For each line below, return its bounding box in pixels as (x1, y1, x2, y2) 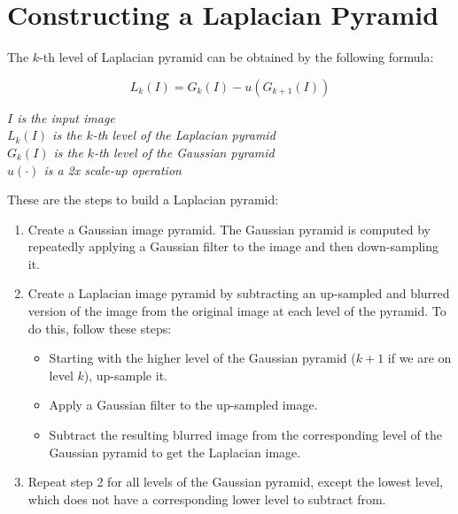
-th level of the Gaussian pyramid (94, 142, 275, 161)
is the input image (17, 108, 115, 127)
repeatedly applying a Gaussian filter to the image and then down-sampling (27, 237, 439, 256)
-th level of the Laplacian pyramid (92, 126, 276, 144)
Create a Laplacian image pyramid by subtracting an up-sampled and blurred (27, 284, 450, 303)
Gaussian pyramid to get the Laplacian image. (49, 442, 301, 461)
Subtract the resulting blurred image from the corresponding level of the (49, 426, 442, 444)
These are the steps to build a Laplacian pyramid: (7, 190, 279, 209)
